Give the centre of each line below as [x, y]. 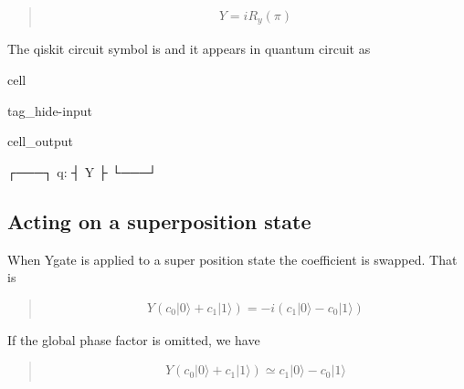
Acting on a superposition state [159, 221]
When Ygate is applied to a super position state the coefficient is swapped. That [232, 259]
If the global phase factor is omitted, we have [134, 339]
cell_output [40, 141]
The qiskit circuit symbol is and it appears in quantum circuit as [189, 49]
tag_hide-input [50, 110]
